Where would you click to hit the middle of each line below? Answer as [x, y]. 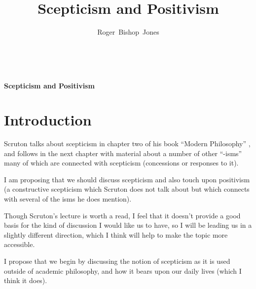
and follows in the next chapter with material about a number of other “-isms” [123, 153]
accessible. [19, 244]
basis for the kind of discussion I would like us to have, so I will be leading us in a [128, 225]
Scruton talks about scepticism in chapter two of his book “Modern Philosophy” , [127, 144]
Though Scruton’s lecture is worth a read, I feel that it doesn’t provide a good [122, 215]
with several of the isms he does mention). [68, 199]
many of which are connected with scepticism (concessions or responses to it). [121, 163]
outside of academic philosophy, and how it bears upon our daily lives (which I [123, 270]
